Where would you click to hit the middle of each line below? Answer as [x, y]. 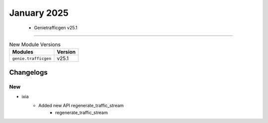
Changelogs [29, 72]
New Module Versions [35, 44]
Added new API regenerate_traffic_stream [81, 106]
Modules [23, 52]
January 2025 [39, 13]
